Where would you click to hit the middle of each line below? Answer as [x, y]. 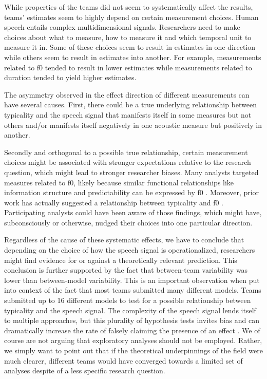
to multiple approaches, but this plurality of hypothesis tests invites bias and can [132, 320]
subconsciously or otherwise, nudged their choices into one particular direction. [128, 222]
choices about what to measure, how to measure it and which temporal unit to [128, 37]
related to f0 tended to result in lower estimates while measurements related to [128, 67]
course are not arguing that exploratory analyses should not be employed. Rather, [133, 340]
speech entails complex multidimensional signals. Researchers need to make [122, 27]
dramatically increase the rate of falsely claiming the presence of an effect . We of [132, 330]
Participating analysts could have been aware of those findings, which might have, [133, 212]
